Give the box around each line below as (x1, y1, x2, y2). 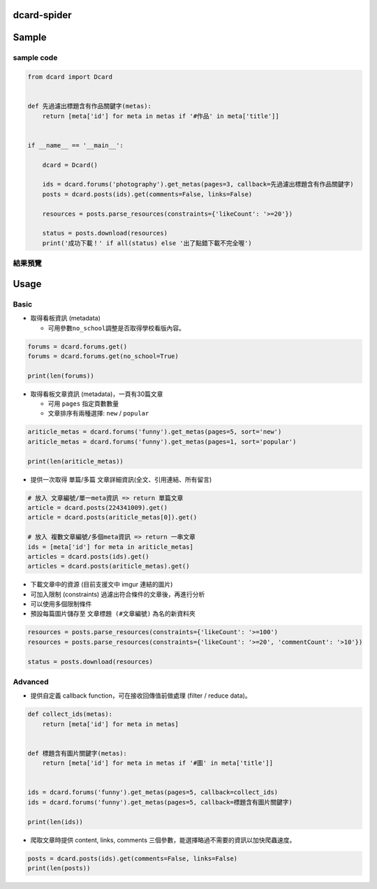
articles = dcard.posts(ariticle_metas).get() (27, 562, 190, 571)
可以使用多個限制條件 (30, 600, 92, 608)
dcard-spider (13, 9, 73, 21)
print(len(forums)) (27, 372, 94, 380)
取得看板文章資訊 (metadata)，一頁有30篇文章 (30, 390, 163, 398)
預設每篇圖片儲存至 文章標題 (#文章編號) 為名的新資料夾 (30, 610, 195, 618)
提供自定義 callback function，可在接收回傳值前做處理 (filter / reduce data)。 (30, 691, 251, 700)
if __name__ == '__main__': (27, 141, 124, 149)
